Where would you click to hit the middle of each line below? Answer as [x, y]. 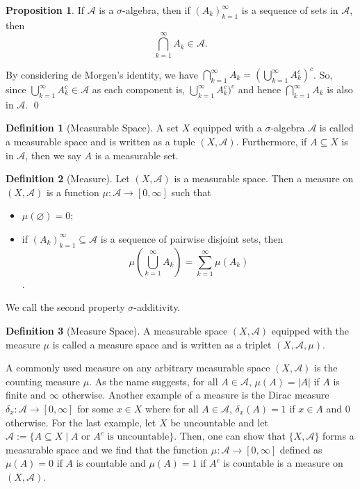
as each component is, [139, 89]
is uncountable [138, 437]
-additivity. [157, 307]
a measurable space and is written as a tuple [100, 141]
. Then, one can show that [230, 436]
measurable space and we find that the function [107, 449]
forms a [338, 436]
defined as [301, 449]
